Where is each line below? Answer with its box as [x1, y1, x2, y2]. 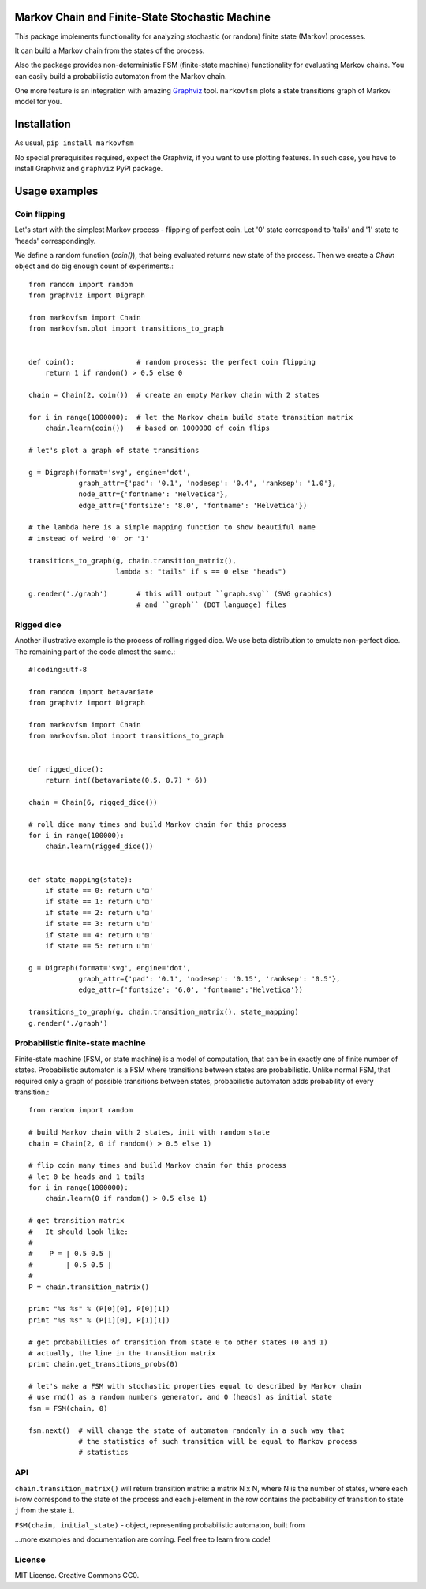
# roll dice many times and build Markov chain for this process [28, 820, 287, 828]
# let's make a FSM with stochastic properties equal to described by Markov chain [28, 1381, 362, 1391]
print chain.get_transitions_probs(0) [28, 1359, 179, 1369]
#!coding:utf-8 [28, 665, 88, 675]
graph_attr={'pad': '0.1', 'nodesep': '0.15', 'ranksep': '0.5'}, [78, 974, 341, 984]
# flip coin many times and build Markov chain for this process [28, 1161, 287, 1170]
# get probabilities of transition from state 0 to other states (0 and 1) [28, 1337, 328, 1347]
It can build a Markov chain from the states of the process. [14, 46, 205, 55]
